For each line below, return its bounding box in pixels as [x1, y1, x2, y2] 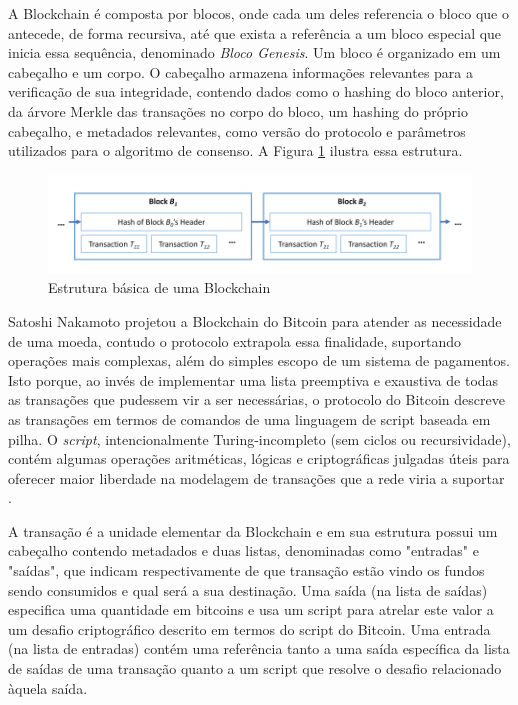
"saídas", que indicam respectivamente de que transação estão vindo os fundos [8, 560, 485, 581]
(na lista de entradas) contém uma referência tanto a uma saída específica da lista [8, 638, 510, 659]
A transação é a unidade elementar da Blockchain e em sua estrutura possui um [8, 520, 498, 541]
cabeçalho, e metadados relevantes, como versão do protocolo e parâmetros [8, 120, 466, 141]
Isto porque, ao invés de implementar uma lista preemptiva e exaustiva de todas [8, 369, 499, 390]
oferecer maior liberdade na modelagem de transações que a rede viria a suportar [8, 467, 505, 488]
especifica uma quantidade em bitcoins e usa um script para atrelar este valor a [8, 599, 494, 620]
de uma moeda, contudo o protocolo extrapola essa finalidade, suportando [8, 330, 462, 351]
